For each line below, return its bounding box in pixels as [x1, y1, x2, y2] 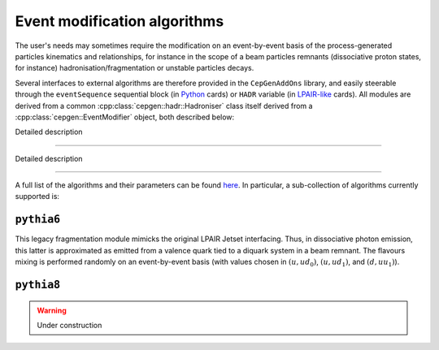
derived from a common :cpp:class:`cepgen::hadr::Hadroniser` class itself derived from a [15, 101, 313, 110]
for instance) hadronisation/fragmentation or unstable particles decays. [15, 63, 254, 73]
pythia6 [15, 213, 61, 227]
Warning [37, 305, 67, 315]
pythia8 [15, 278, 61, 292]
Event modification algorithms [15, 12, 224, 30]
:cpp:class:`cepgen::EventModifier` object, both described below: [15, 112, 235, 122]
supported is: [15, 192, 60, 201]
